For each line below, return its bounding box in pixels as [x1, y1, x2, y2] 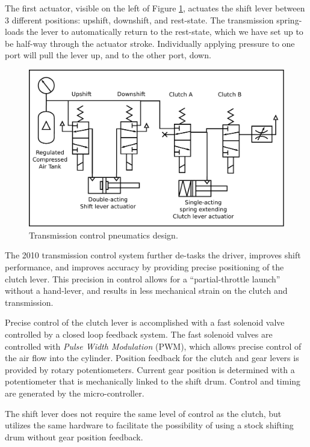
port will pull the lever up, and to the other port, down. [5, 49, 211, 61]
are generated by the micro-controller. [5, 386, 144, 399]
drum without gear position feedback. [5, 430, 143, 443]
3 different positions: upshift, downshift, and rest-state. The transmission [5, 13, 274, 26]
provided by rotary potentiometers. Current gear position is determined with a [5, 363, 295, 376]
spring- [276, 13, 302, 26]
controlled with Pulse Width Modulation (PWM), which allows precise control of [5, 339, 302, 352]
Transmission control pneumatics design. [29, 228, 178, 241]
